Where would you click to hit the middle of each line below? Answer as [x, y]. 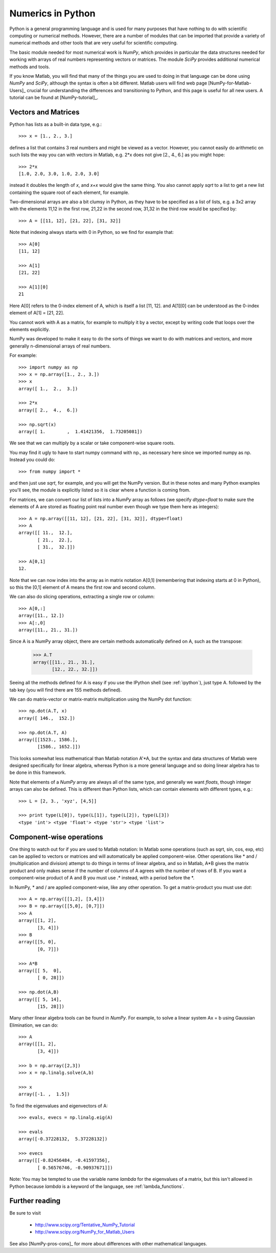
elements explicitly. [30, 329]
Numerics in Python [52, 13]
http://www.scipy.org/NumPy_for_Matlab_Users [85, 1232]
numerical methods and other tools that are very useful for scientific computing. [94, 43]
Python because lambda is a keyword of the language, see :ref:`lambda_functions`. [97, 1186]
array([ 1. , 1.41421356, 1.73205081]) [80, 432]
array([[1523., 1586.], [48, 739]
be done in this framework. [38, 772]
